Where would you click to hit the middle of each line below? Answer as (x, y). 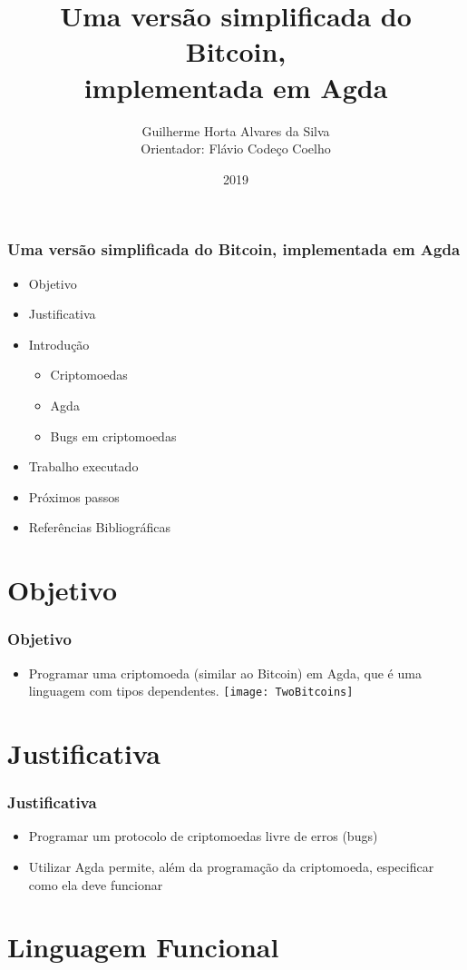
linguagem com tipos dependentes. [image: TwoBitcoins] (191, 691)
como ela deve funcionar (96, 884)
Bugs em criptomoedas (113, 436)
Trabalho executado (83, 466)
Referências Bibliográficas (99, 527)
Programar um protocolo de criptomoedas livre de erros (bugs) (203, 836)
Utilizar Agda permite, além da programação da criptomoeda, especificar (231, 866)
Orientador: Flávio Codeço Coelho (236, 148)
